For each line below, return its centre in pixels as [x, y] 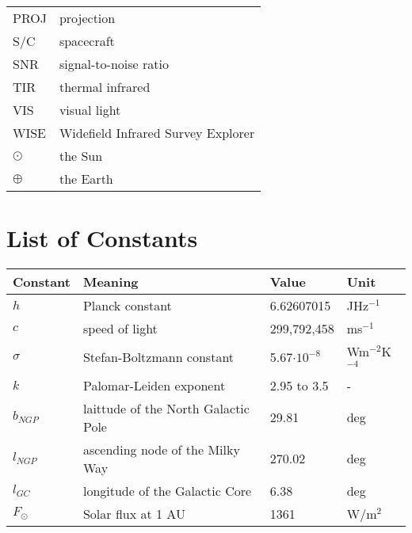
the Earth [86, 179]
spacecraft [87, 41]
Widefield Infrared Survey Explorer [157, 133]
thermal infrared [105, 87]
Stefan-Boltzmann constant [158, 357]
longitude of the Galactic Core [167, 490]
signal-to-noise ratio [114, 64]
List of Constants [102, 238]
